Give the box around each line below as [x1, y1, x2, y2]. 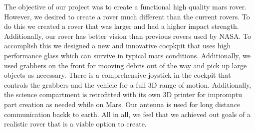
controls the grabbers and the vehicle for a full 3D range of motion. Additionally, [4, 79, 252, 90]
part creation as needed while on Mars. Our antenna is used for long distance [4, 99, 241, 109]
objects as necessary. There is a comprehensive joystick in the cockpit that [4, 70, 231, 80]
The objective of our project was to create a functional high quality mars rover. [4, 1, 247, 11]
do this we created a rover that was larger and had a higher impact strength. [4, 21, 239, 31]
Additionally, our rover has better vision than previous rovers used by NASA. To [4, 30, 251, 41]
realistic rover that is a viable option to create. [4, 119, 147, 129]
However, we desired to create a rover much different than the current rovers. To [4, 11, 250, 21]
